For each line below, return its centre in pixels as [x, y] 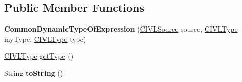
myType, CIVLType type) [45, 38]
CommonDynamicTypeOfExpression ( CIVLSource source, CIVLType [121, 29]
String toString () [34, 73]
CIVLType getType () [39, 56]
